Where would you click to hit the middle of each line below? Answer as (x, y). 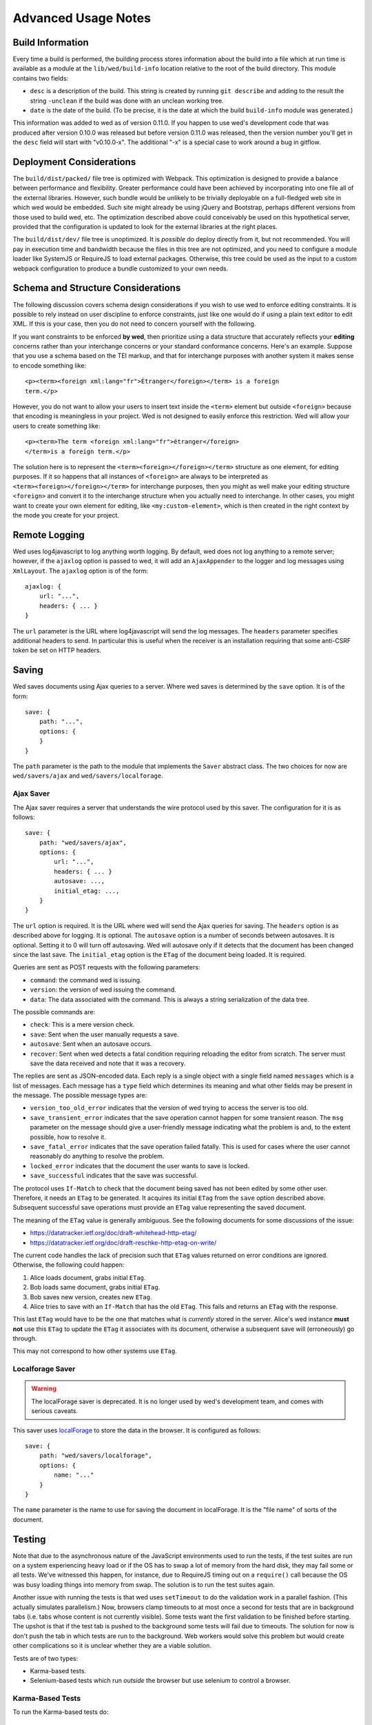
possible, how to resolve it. (68, 1137)
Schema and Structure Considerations (97, 288)
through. (25, 1339)
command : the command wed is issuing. (86, 980)
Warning (44, 1389)
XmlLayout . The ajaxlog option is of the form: (80, 571)
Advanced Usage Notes (82, 18)
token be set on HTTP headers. (57, 650)
